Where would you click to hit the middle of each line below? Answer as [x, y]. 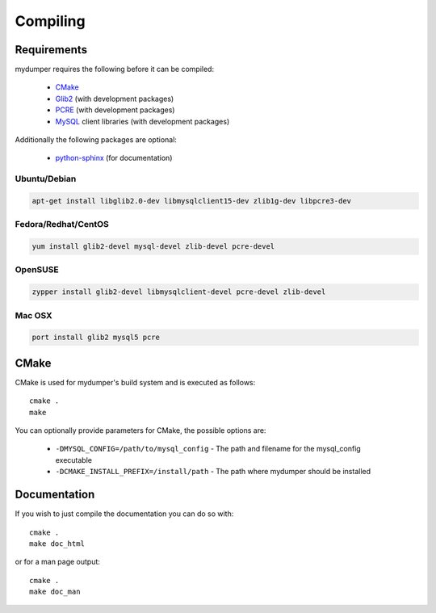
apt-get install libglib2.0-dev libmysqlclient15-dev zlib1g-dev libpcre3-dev [191, 201]
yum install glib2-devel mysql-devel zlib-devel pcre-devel [153, 247]
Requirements [51, 50]
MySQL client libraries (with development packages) [143, 121]
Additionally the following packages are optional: [96, 140]
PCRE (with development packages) [115, 110]
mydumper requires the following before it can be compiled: [114, 69]
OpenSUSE [37, 270]
